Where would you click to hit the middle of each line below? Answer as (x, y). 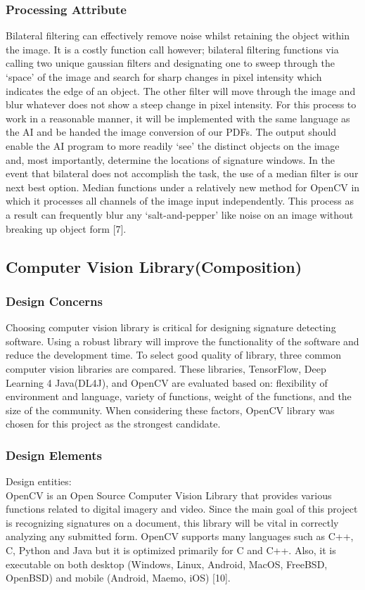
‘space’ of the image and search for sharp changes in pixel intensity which (164, 77)
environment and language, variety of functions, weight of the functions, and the (179, 396)
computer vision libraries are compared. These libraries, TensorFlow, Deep (166, 368)
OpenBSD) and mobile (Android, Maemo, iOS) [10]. (118, 578)
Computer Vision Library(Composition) (154, 266)
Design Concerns (54, 301)
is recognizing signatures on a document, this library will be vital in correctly (172, 522)
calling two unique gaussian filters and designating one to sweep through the (170, 63)
